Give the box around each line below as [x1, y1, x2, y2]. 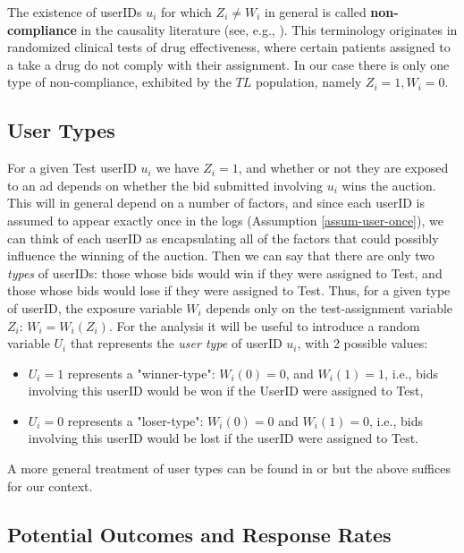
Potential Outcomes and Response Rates [7, 520, 392, 548]
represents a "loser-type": [67, 411, 204, 430]
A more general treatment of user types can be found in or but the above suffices [7, 459, 451, 478]
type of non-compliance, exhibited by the [7, 72, 232, 91]
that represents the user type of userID [70, 334, 283, 353]
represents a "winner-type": [67, 363, 215, 382]
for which [161, 3, 212, 21]
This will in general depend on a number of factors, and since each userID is [7, 193, 425, 212]
